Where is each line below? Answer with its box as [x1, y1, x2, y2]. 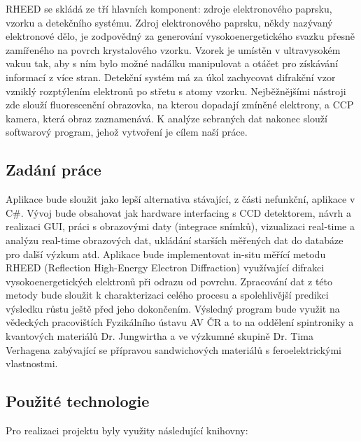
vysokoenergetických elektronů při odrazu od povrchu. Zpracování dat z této [6, 273, 332, 288]
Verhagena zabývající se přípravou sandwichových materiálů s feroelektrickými [6, 342, 341, 357]
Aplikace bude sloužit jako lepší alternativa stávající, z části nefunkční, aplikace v [6, 192, 355, 206]
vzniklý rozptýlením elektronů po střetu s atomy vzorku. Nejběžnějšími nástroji [6, 83, 346, 98]
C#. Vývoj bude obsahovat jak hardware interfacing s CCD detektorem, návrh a [6, 205, 352, 220]
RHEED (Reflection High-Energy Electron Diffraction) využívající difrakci [6, 260, 325, 275]
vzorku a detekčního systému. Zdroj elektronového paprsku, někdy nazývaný [6, 15, 333, 29]
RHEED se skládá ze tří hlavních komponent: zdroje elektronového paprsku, [6, 1, 332, 15]
